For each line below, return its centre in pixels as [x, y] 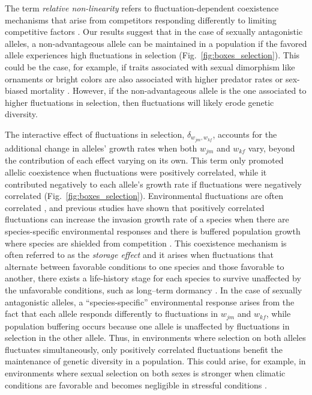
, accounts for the [245, 134]
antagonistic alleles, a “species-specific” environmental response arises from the [150, 302]
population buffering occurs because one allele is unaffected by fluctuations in [147, 326]
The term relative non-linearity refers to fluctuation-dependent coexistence [142, 8]
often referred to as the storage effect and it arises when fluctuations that [139, 255]
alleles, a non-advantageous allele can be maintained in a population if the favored [156, 43]
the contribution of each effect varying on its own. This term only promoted [144, 160]
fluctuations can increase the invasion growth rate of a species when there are [147, 219]
